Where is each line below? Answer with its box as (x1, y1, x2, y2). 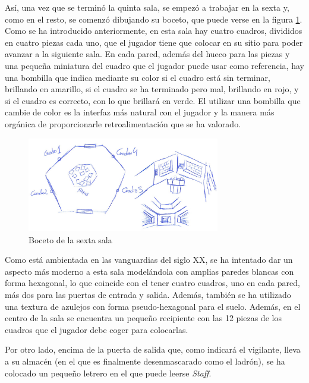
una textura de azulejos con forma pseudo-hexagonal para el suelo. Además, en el (5, 300, 301, 312)
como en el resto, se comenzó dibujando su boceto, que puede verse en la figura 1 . (5, 12, 302, 25)
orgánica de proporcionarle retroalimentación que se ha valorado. (5, 117, 241, 130)
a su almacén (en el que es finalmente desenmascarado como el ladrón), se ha (5, 354, 285, 367)
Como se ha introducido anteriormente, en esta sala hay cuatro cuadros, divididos (5, 24, 302, 37)
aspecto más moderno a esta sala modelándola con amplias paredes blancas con (5, 265, 294, 277)
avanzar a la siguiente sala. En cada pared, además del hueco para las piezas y (5, 48, 290, 60)
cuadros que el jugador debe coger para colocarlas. (5, 323, 188, 335)
